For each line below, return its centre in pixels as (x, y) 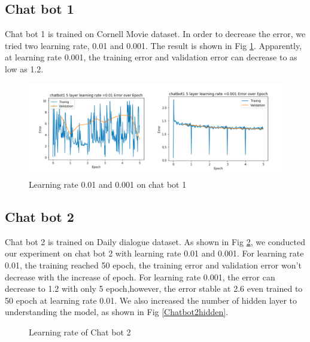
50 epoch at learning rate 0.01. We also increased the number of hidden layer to (151, 300)
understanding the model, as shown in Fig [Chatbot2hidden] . (117, 312)
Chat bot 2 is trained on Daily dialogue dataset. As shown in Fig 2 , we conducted (155, 241)
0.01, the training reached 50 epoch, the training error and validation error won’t (153, 265)
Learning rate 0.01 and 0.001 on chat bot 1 (108, 184)
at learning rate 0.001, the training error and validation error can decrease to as (151, 57)
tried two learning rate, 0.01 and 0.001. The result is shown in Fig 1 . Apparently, (154, 45)
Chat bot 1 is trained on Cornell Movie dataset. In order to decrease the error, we (155, 34)
